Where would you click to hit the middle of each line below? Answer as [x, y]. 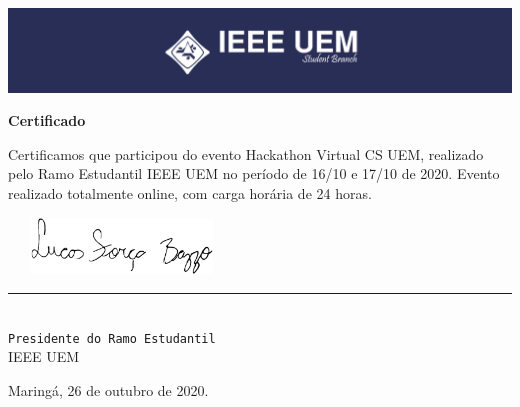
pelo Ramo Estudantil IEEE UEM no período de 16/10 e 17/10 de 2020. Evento [254, 173]
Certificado [47, 120]
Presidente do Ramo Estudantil [112, 338]
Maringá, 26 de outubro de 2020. [108, 389]
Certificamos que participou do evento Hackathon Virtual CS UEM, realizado [246, 153]
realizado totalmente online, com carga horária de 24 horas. [190, 193]
